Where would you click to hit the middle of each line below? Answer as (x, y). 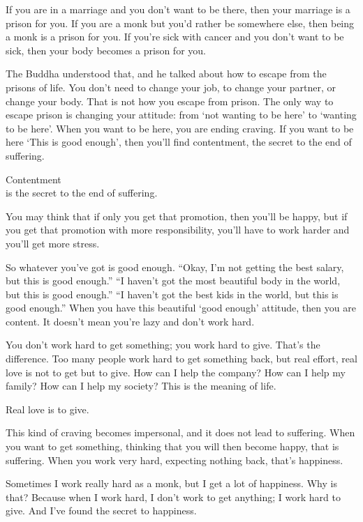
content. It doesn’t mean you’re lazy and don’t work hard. (130, 321)
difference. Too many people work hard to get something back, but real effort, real (181, 359)
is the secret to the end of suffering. (82, 193)
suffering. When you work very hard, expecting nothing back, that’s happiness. (175, 460)
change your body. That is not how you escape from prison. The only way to (170, 101)
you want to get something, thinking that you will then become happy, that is (172, 446)
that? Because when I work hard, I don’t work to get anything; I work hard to (173, 497)
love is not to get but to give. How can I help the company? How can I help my (176, 372)
